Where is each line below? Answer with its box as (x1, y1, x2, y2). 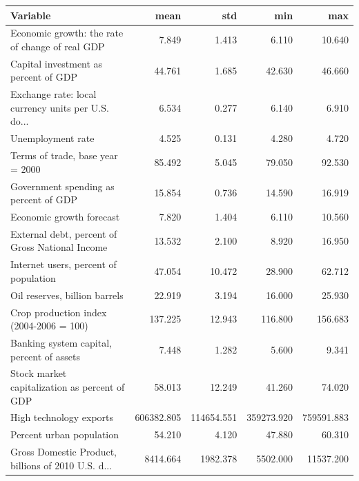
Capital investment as (10, 56, 103, 70)
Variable (10, 8, 51, 22)
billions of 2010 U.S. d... (10, 458, 113, 472)
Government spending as (10, 178, 115, 193)
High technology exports (10, 410, 114, 424)
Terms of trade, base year (10, 148, 118, 163)
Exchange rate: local (10, 87, 97, 101)
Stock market (10, 366, 67, 380)
